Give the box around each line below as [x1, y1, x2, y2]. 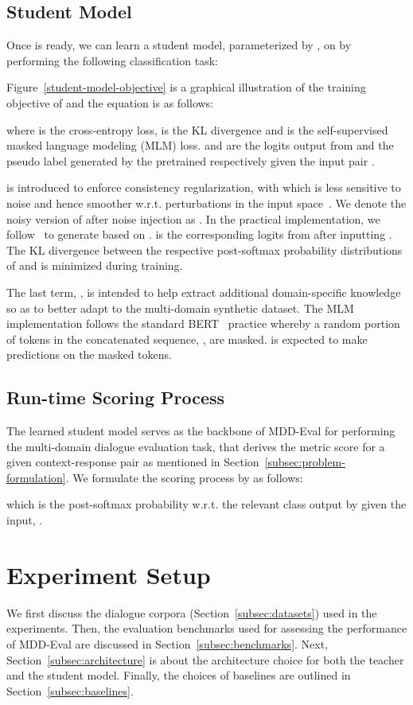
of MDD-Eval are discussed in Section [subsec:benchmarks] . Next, [6, 635, 329, 652]
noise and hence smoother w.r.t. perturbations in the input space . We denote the [6, 194, 407, 211]
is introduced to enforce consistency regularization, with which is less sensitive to [6, 179, 401, 196]
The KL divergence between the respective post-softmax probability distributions [6, 241, 403, 258]
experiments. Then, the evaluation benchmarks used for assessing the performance [6, 620, 407, 637]
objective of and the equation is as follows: [6, 94, 214, 111]
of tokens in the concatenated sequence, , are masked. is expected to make [6, 330, 368, 347]
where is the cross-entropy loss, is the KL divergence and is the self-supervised [6, 121, 388, 138]
